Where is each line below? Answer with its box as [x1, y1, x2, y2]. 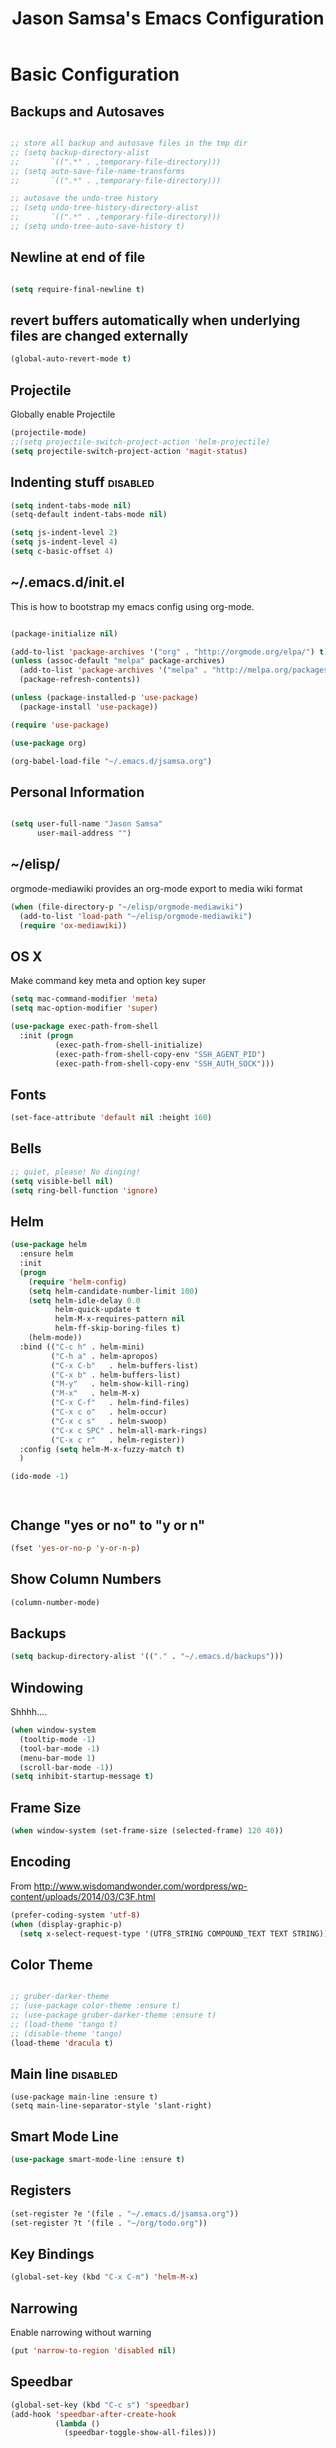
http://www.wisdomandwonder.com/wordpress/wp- [33, 1880, 248, 1892]
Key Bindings [10, 2245, 95, 2262]
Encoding [10, 1853, 72, 1871]
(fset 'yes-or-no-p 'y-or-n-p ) [10, 1543, 141, 1553]
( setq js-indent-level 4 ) [10, 537, 118, 547]
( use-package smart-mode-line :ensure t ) [10, 2155, 186, 2165]
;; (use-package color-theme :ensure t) [10, 2001, 182, 2011]
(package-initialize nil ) [10, 628, 118, 639]
